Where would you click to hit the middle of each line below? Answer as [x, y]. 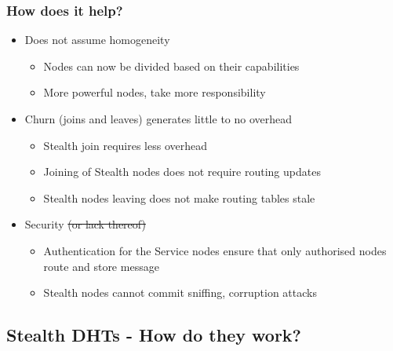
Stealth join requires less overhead [125, 145]
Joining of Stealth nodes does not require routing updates [182, 172]
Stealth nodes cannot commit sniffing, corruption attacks [180, 292]
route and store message [101, 266]
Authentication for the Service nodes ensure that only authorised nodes [215, 250]
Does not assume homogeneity [97, 40]
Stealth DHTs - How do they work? [154, 335]
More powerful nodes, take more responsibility [155, 92]
